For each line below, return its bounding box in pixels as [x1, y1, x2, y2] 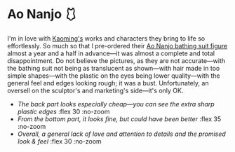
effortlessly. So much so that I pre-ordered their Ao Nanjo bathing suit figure [7, 41, 228, 50]
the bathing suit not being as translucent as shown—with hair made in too [7, 64, 220, 72]
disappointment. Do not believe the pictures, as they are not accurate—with [7, 56, 226, 64]
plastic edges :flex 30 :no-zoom [17, 107, 110, 116]
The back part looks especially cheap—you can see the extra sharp [17, 99, 215, 108]
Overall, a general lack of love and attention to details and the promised [17, 130, 226, 138]
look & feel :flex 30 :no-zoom [17, 137, 102, 145]
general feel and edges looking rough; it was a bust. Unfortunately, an [7, 78, 209, 87]
